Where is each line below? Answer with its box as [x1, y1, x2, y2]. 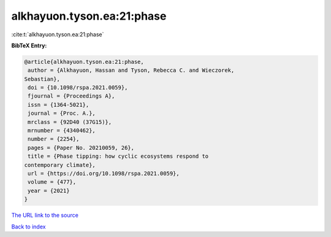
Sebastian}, [24, 76, 61, 82]
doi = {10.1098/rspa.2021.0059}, [28, 84, 128, 91]
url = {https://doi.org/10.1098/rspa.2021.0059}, [28, 170, 180, 177]
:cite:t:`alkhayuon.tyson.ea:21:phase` [11, 31, 104, 38]
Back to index [11, 223, 46, 230]
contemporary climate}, [24, 161, 96, 168]
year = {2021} [28, 187, 70, 194]
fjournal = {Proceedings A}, [28, 93, 115, 99]
